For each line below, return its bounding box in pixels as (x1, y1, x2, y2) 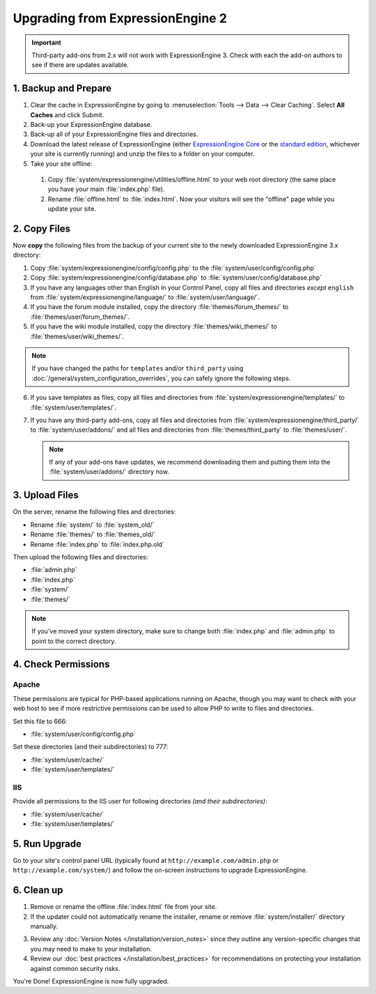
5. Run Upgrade (13, 838, 81, 850)
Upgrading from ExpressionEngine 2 (13, 10, 228, 26)
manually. (30, 922, 58, 931)
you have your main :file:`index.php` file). (47, 185, 165, 193)
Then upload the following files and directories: (13, 552, 148, 561)
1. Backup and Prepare (13, 82, 112, 94)
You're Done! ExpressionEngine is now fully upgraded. (13, 977, 169, 986)
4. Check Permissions (13, 658, 110, 670)
